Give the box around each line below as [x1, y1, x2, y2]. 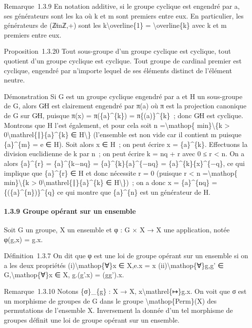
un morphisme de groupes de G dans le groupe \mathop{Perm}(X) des [4, 295, 217, 306]
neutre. [4, 75, 25, 85]
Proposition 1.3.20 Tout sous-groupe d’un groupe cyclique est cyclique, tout [4, 46, 231, 56]
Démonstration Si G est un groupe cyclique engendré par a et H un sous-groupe [4, 91, 243, 101]
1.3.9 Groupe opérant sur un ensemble [4, 205, 136, 216]
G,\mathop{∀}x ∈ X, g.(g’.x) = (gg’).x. [4, 269, 124, 280]
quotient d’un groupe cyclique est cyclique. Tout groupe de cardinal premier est [4, 55, 242, 65]
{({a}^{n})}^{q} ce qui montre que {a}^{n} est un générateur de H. [4, 186, 211, 197]
